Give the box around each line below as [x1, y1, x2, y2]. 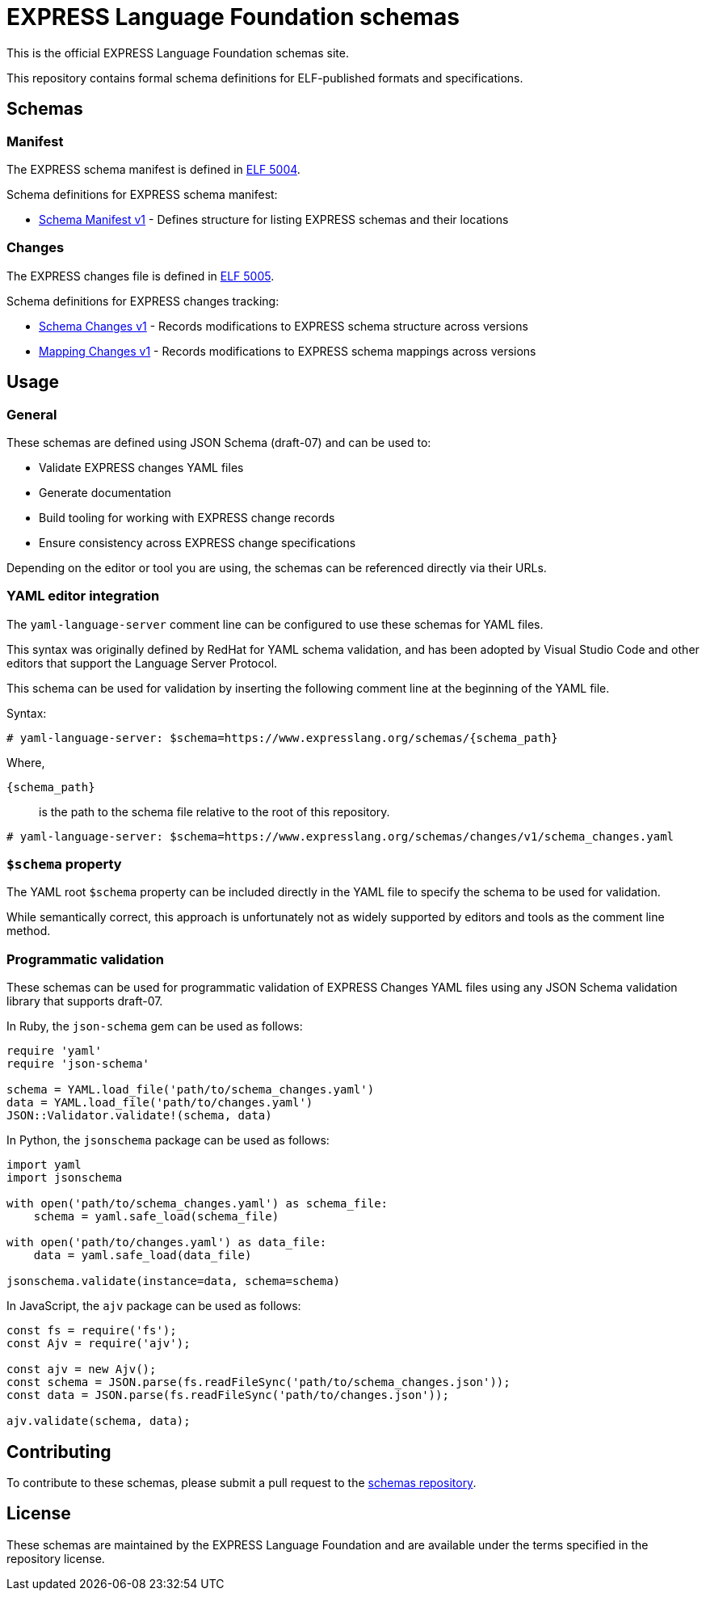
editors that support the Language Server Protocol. [6, 655, 278, 670]
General [6, 406, 57, 423]
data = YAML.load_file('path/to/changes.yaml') [6, 1096, 313, 1110]
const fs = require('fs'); [6, 1324, 177, 1338]
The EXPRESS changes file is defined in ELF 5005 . [6, 268, 275, 283]
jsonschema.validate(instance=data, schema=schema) [6, 1275, 341, 1288]
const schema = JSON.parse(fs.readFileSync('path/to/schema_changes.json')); [6, 1376, 511, 1389]
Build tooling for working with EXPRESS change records [39, 510, 335, 525]
